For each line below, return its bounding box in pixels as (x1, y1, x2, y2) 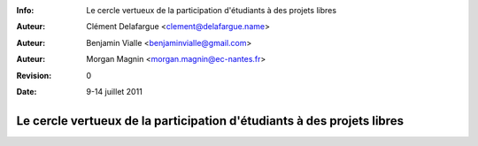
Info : (16, 5, 35, 15)
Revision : (16, 70, 52, 81)
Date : (16, 86, 37, 96)
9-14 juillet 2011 (86, 86, 143, 96)
